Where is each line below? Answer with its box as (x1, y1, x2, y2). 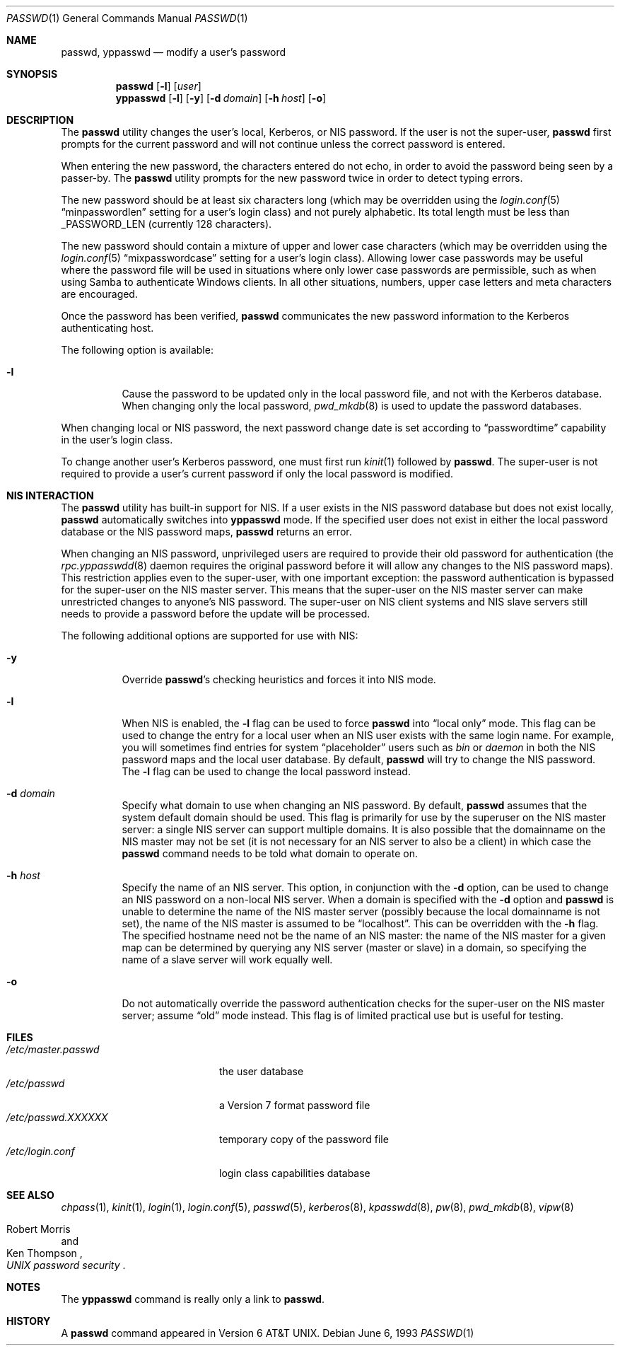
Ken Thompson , (6, 1247, 83, 1259)
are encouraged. (61, 288, 138, 300)
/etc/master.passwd (6, 1043, 100, 1055)
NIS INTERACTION (6, 489, 94, 501)
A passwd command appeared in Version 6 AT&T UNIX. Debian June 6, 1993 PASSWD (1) (61, 1327, 474, 1339)
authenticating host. (61, 322, 154, 334)
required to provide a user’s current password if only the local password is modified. (61, 468, 453, 480)
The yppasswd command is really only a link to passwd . (61, 1293, 324, 1305)
